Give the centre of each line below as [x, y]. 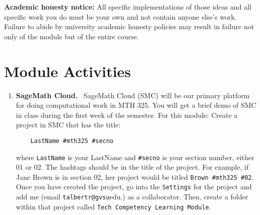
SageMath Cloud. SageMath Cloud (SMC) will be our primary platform [133, 95]
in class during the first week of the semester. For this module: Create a [127, 115]
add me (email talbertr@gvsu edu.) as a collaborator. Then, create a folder [132, 197]
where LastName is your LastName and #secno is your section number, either [135, 157]
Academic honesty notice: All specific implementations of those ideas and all [128, 7]
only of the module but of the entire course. [72, 36]
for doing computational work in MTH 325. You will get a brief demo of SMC [136, 105]
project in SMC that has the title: [68, 125]
